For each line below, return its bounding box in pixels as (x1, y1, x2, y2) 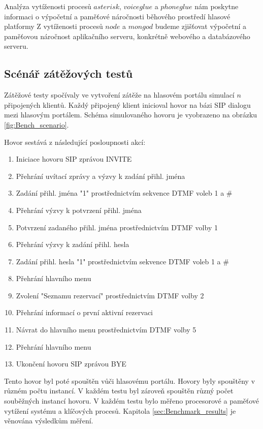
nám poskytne (194, 1, 239, 11)
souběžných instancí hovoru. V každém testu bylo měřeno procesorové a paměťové (4, 395, 259, 406)
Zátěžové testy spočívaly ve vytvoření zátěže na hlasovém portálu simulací (4, 89, 235, 100)
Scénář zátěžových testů (4, 66, 133, 81)
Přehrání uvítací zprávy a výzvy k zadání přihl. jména (16, 170, 185, 181)
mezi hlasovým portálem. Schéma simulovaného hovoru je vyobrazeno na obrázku (4, 109, 257, 120)
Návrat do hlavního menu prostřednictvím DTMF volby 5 (16, 324, 196, 335)
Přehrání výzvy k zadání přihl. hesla (16, 239, 129, 250)
